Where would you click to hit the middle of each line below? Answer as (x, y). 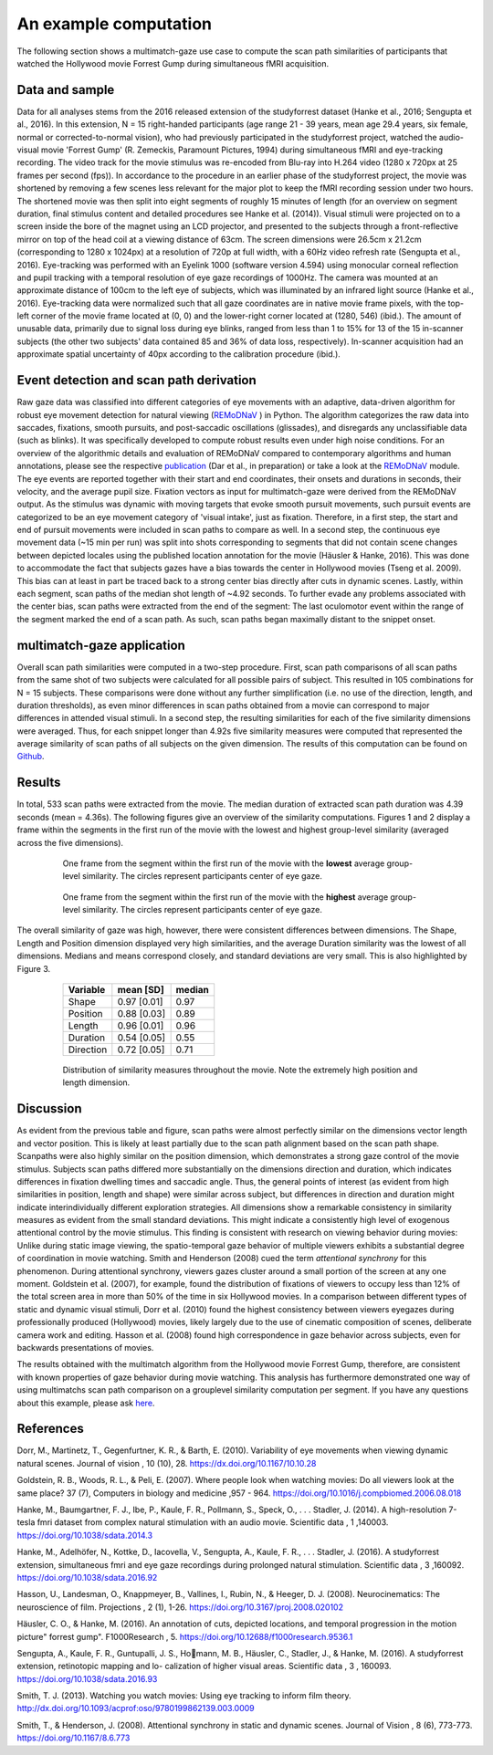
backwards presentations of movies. (85, 1347)
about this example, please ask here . (86, 1403)
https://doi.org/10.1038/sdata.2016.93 (87, 1678)
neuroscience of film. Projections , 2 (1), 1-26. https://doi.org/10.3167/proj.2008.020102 (180, 1607)
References (50, 1429)
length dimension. (96, 1082)
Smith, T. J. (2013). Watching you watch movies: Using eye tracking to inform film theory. (184, 1696)
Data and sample (66, 90)
